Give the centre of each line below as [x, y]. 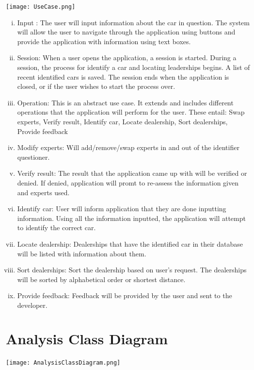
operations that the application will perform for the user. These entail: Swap [131, 112]
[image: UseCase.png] [41, 7]
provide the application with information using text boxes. [104, 41]
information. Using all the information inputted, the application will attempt [131, 218]
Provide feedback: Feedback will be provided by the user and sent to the [125, 295]
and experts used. [43, 192]
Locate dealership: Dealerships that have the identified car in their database [130, 244]
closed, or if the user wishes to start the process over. [96, 86]
